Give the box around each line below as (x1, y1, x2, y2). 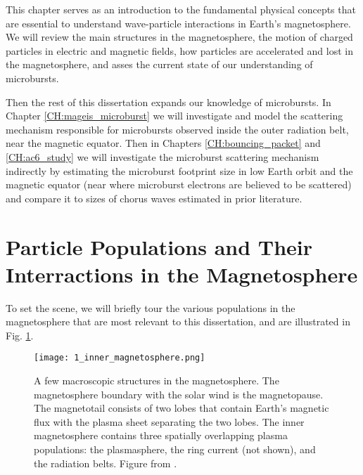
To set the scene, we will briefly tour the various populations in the (6, 300, 295, 315)
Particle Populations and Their (6, 232, 313, 261)
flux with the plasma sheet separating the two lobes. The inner (34, 414, 305, 429)
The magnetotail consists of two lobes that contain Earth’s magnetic (34, 401, 329, 415)
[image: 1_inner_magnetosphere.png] (34, 353, 205, 363)
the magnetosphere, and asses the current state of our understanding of (6, 57, 313, 72)
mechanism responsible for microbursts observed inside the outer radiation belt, (6, 122, 349, 136)
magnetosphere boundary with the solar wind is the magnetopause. (34, 386, 324, 401)
